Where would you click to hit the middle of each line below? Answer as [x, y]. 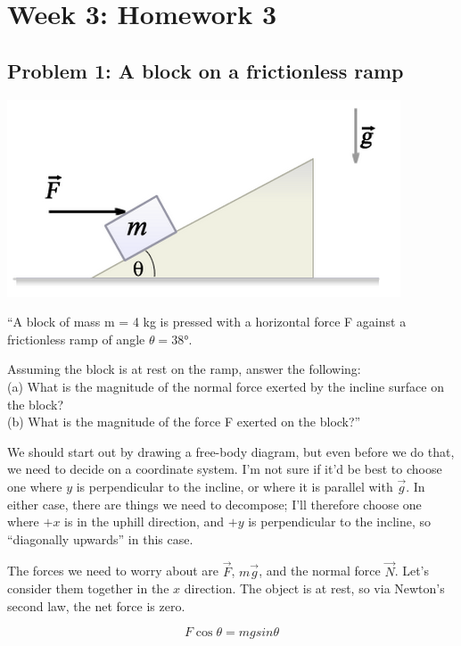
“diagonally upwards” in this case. [100, 538]
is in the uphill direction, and [144, 522]
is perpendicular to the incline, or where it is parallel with [235, 486]
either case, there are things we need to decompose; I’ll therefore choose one [214, 504]
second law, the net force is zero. [96, 605]
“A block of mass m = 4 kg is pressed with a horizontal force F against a [207, 322]
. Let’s [412, 571]
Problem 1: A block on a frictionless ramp [206, 70]
